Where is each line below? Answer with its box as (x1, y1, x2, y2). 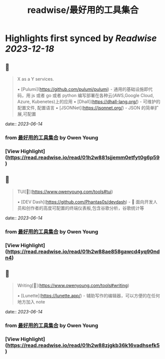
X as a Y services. (17, 76, 54, 82)
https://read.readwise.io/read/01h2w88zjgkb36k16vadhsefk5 (7, 342, 160, 349)
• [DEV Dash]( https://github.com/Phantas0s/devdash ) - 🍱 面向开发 (17, 199, 153, 205)
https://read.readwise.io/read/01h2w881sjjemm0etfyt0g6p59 (7, 154, 160, 161)
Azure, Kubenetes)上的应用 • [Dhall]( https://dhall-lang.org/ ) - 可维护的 (17, 99, 161, 104)
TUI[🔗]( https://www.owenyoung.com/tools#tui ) (17, 189, 114, 195)
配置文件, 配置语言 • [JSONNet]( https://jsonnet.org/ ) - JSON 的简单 (17, 105, 155, 110)
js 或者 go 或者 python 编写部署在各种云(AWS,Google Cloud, (31, 93, 154, 98)
